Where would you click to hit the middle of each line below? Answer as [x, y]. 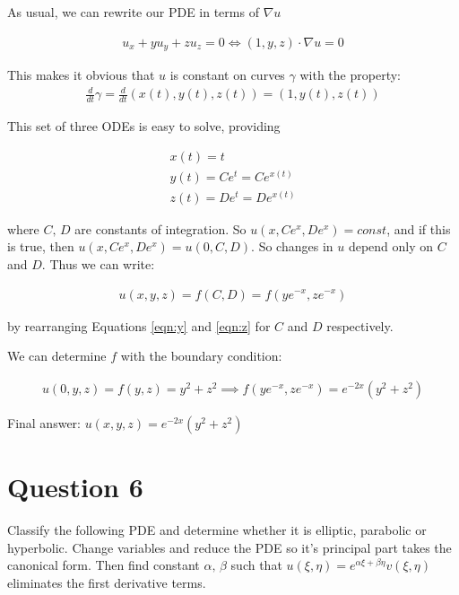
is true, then [41, 246]
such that [256, 565]
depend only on [391, 246]
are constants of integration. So [160, 228]
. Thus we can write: [98, 263]
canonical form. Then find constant [104, 565]
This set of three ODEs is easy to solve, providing [144, 126]
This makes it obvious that [81, 75]
